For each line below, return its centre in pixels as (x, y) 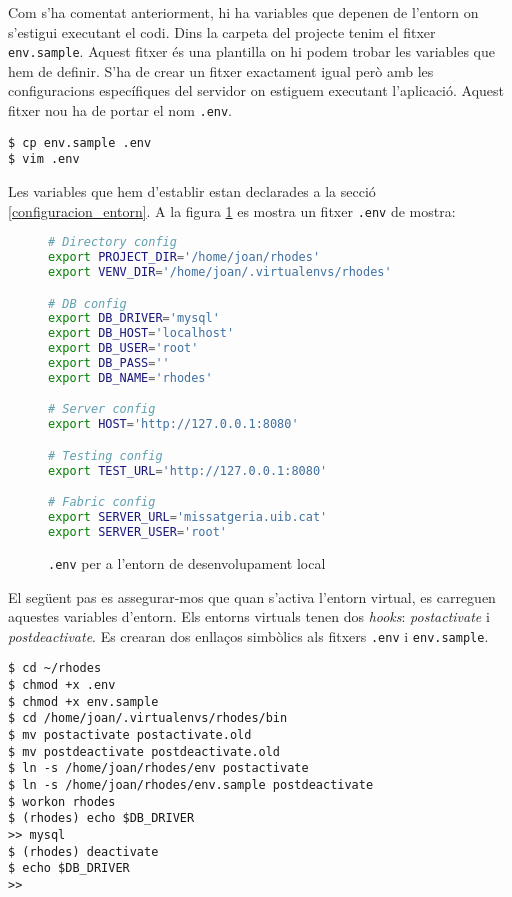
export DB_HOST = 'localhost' (141, 333)
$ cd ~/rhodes (55, 668)
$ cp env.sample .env (80, 142)
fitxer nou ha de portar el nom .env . (120, 110)
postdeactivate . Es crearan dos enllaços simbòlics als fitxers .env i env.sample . (248, 635)
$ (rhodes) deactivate (83, 851)
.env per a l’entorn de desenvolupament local (187, 562)
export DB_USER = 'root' (123, 348)
